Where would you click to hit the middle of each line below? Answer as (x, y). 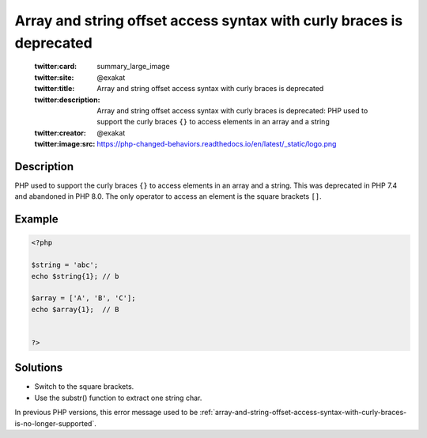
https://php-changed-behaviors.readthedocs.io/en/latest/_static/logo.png (217, 144)
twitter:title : (55, 89)
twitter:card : (56, 67)
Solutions (39, 368)
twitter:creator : (60, 133)
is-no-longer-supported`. (55, 423)
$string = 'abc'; (65, 265)
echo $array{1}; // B (75, 309)
